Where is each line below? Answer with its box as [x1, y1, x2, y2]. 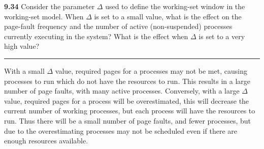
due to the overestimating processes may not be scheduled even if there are [4, 125, 237, 136]
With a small [4, 65, 45, 76]
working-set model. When [4, 11, 84, 21]
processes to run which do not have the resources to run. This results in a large [4, 75, 251, 86]
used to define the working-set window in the [105, 1, 245, 11]
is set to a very [199, 31, 245, 41]
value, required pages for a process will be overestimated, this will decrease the [4, 95, 249, 106]
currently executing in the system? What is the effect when [4, 31, 188, 41]
